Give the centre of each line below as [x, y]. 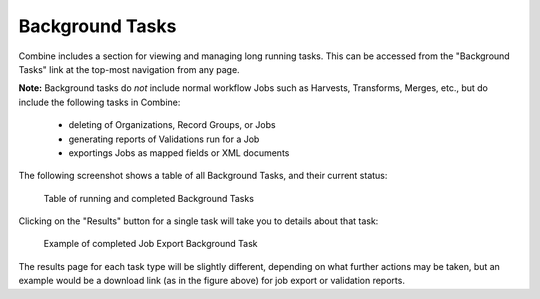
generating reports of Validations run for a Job [164, 139]
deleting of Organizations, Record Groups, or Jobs [172, 125]
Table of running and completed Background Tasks [149, 198]
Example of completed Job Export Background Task [150, 244]
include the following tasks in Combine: [99, 102]
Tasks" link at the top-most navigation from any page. [129, 69]
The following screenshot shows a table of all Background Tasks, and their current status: [203, 176]
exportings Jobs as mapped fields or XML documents [179, 152]
